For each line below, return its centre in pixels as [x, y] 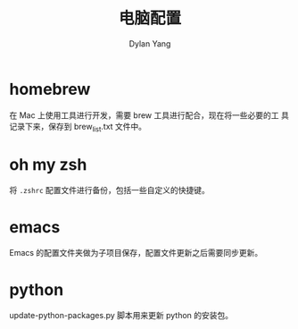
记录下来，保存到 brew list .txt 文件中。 [78, 127]
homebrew [50, 89]
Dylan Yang [150, 43]
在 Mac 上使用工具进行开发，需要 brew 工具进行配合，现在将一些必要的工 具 [149, 115]
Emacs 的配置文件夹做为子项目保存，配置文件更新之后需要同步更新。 [136, 253]
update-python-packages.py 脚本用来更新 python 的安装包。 [121, 316]
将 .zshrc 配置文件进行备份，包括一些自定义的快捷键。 [109, 190]
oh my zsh [48, 164]
